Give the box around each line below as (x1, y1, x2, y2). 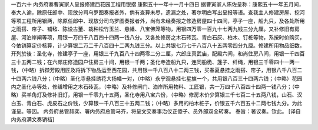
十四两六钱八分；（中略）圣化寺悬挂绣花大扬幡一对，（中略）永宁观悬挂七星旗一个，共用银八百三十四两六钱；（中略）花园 (11, 75, 303, 82)
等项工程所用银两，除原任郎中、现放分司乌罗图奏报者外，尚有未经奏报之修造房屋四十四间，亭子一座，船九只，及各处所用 (11, 17, 305, 24)
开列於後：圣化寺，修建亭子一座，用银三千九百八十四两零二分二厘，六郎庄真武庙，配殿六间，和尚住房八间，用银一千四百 (11, 50, 305, 57)
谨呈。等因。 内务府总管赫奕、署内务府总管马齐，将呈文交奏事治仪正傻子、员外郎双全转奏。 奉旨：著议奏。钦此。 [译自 (11, 108, 301, 115)
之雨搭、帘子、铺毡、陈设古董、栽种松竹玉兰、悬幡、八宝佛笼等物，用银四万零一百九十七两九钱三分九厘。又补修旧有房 (11, 25, 300, 32)
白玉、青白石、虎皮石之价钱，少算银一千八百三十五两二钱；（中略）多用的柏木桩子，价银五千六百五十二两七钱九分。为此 (11, 99, 303, 106)
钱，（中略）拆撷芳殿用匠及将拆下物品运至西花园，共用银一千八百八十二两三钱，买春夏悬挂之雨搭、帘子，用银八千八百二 (11, 66, 303, 74)
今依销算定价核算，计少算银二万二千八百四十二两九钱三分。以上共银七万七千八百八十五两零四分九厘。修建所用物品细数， (11, 42, 305, 49)
